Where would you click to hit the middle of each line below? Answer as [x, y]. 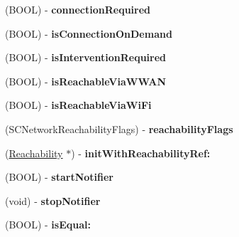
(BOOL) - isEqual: [48, 225]
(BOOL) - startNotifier [59, 177]
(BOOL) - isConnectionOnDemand [89, 33]
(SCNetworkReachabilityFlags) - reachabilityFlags [119, 128]
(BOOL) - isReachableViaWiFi [78, 105]
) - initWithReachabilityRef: [141, 153]
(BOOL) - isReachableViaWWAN [86, 81]
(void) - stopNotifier [53, 200]
